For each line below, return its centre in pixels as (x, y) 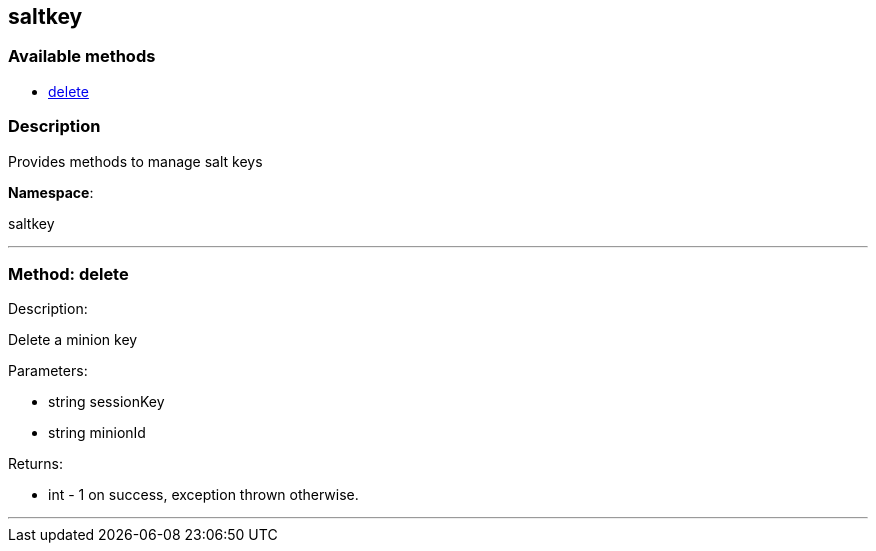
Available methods (82, 56)
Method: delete (68, 273)
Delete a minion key (73, 340)
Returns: (36, 464)
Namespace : (51, 192)
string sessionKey (106, 402)
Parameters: (48, 371)
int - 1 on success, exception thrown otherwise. (203, 495)
